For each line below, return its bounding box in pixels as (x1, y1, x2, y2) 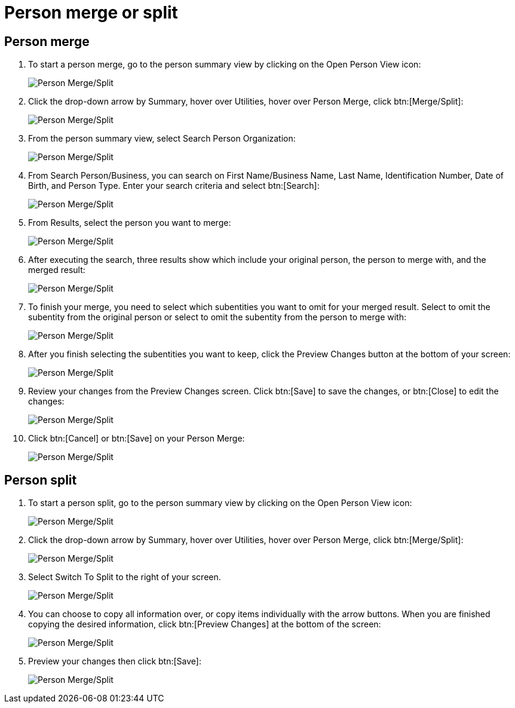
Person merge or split (4, 2, 178, 23)
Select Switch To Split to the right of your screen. (28, 572, 221, 583)
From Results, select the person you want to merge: (28, 217, 231, 228)
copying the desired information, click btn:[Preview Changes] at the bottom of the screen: (28, 619, 381, 630)
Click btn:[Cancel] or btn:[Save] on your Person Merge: (28, 433, 245, 444)
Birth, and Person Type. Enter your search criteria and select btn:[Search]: (28, 180, 320, 191)
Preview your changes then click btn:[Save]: (28, 656, 201, 667)
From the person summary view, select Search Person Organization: (28, 133, 296, 144)
